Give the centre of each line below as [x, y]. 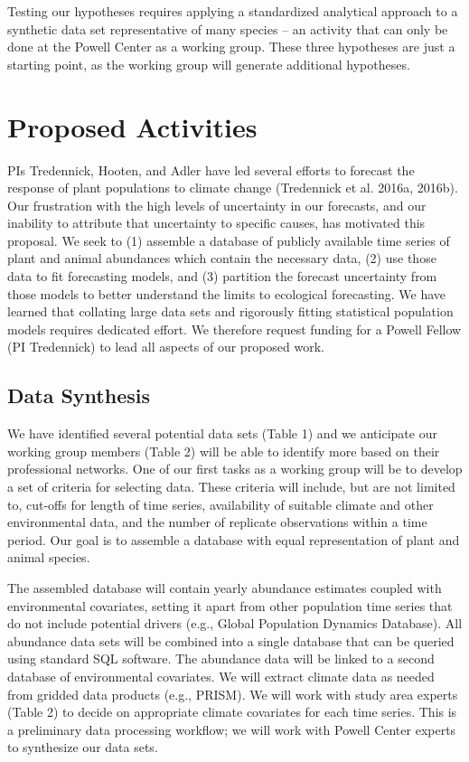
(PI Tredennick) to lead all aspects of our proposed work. [166, 347]
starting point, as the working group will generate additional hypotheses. [209, 64]
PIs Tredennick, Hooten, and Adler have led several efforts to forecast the [211, 169]
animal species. [49, 557]
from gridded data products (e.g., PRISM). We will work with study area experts [233, 694]
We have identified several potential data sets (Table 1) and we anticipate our [222, 433]
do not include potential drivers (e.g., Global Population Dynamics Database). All [235, 623]
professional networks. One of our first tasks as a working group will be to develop [235, 469]
